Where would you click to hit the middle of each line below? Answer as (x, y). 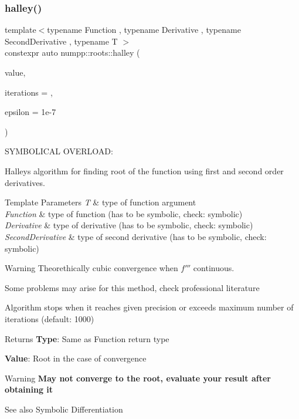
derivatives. (25, 182)
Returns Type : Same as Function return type (87, 338)
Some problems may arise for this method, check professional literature (132, 287)
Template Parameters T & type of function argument (101, 202)
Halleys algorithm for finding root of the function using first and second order (144, 170)
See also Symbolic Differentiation (64, 409)
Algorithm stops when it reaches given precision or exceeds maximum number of (149, 307)
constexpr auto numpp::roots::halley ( (72, 53)
